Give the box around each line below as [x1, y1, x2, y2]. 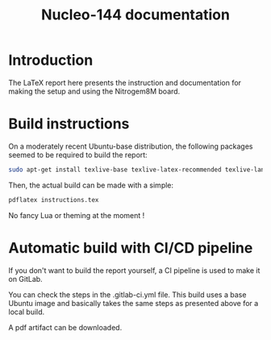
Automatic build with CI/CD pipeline [8, 238, 253, 257]
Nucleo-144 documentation [41, 6, 230, 24]
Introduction [8, 51, 94, 69]
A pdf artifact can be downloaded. [8, 322, 123, 332]
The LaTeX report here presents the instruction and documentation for [8, 78, 242, 87]
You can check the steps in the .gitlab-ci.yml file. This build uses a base [8, 289, 247, 300]
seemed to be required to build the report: [8, 149, 148, 159]
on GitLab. [8, 274, 43, 283]
